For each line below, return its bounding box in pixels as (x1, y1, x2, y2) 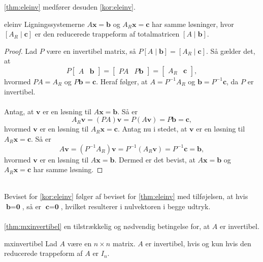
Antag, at (4, 106, 34, 116)
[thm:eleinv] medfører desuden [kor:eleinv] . (4, 2, 136, 12)
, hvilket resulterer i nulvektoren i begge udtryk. (60, 201, 211, 211)
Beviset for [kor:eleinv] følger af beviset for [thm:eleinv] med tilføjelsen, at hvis (4, 191, 248, 202)
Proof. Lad (4, 45, 38, 56)
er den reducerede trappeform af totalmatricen (35, 28, 180, 39)
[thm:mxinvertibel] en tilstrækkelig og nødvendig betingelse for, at (4, 221, 210, 232)
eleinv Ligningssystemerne (4, 18, 85, 29)
